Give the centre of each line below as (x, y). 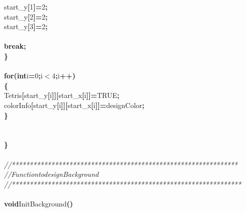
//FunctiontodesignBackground (51, 174)
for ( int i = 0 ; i (23, 76)
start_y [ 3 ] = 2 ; (26, 26)
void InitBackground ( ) (39, 203)
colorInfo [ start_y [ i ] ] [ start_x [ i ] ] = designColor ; (74, 105)
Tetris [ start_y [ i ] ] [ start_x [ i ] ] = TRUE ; (62, 95)
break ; (15, 46)
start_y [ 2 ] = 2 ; (26, 16)
